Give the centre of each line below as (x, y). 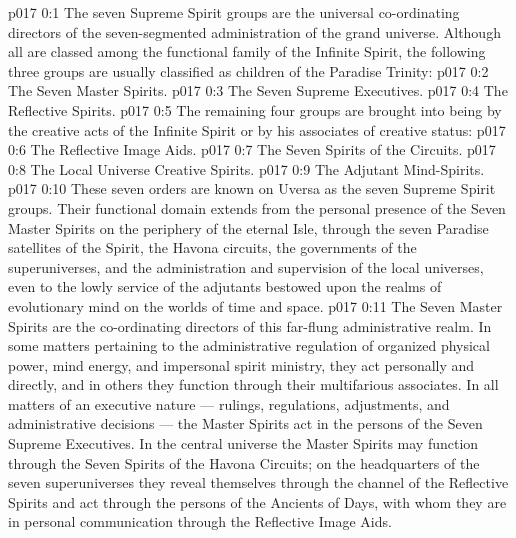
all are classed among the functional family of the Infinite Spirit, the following (247, 51)
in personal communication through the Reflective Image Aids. (200, 521)
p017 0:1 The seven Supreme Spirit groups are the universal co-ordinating (234, 12)
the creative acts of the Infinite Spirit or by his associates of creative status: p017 (257, 129)
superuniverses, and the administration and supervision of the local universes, (246, 266)
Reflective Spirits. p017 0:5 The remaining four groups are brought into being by (255, 109)
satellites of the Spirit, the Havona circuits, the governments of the (212, 247)
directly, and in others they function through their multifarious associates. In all (253, 384)
